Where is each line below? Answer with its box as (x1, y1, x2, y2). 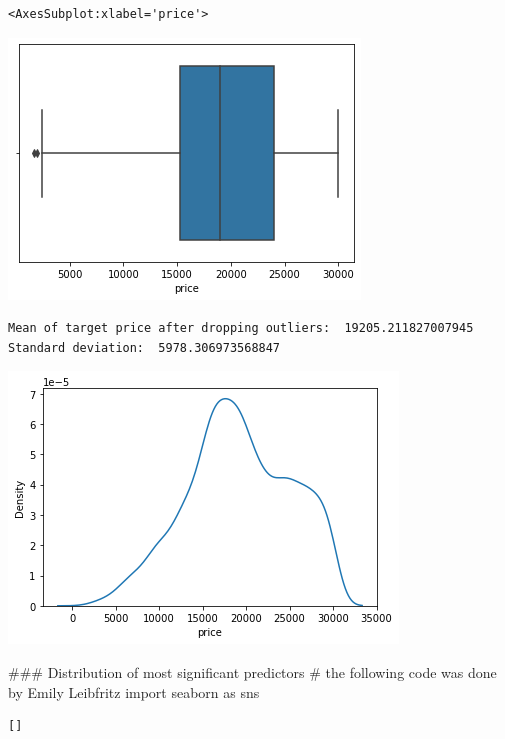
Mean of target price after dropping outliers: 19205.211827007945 (8, 321, 474, 336)
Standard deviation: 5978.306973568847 (8, 340, 281, 355)
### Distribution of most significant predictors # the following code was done (8, 661, 497, 682)
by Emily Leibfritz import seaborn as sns (8, 681, 260, 702)
